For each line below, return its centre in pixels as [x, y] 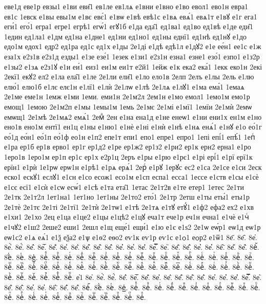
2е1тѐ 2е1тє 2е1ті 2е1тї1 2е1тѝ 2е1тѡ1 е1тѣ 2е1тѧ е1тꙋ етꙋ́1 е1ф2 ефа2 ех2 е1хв [129, 207]
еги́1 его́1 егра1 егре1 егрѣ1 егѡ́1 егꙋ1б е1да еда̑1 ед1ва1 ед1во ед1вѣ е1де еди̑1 [129, 26]
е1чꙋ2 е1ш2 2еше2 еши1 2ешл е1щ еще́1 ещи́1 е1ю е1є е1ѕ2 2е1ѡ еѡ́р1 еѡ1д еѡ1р [132, 227]
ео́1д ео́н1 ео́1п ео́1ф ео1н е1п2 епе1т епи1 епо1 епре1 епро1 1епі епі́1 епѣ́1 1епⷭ [130, 136]
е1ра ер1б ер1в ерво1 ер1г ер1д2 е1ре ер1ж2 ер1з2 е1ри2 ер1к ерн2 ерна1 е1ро [128, 147]
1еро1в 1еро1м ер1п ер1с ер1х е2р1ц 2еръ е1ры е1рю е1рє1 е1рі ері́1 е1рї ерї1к [128, 156]
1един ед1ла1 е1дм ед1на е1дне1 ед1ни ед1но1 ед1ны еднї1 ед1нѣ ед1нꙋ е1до [126, 36]
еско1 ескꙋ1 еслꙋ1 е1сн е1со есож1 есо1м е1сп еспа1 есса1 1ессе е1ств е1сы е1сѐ [131, 177]
